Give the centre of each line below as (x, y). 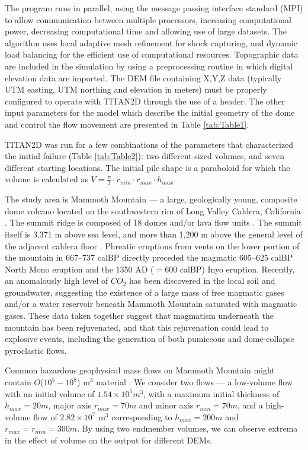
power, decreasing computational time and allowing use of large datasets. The (146, 31)
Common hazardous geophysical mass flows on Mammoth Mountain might (140, 370)
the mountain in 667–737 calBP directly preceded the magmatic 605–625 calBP (149, 257)
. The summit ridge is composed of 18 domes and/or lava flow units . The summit (153, 222)
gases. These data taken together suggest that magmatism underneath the (139, 316)
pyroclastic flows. (36, 350)
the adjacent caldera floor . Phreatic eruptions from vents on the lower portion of (152, 245)
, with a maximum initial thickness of (211, 393)
